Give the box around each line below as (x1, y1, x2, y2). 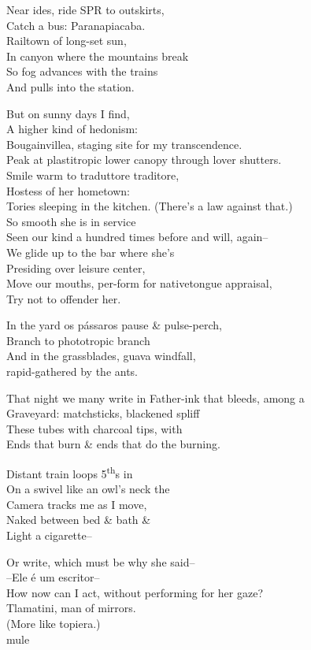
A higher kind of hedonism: (6, 121, 138, 137)
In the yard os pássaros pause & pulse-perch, (6, 317, 222, 333)
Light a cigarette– (6, 527, 92, 544)
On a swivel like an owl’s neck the (6, 481, 170, 497)
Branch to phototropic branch (6, 332, 150, 348)
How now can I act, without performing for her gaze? (6, 584, 264, 600)
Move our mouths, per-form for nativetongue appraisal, (6, 275, 272, 292)
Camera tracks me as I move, (6, 496, 147, 512)
